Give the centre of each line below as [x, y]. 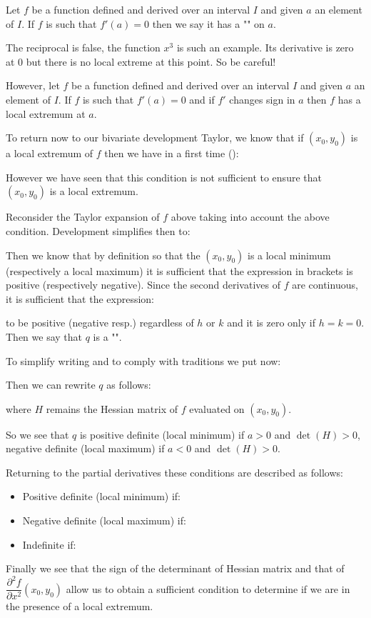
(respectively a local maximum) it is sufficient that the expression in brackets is [179, 270]
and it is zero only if [271, 323]
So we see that [37, 434]
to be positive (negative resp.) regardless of [100, 323]
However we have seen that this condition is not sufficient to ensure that [164, 177]
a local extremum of [50, 153]
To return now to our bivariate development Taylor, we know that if [155, 138]
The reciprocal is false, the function [83, 48]
